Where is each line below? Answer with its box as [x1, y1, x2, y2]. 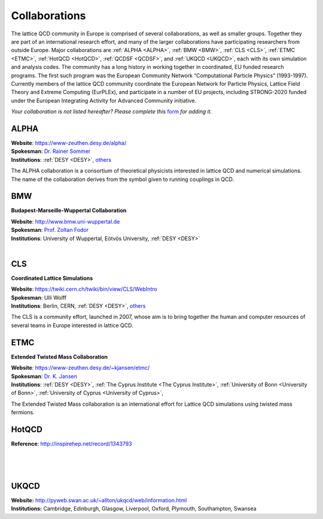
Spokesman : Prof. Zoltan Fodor [11, 227, 89, 234]
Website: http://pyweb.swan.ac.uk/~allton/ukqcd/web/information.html [11, 497, 187, 504]
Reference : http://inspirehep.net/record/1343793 [11, 440, 132, 448]
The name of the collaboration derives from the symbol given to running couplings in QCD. [11, 176, 234, 183]
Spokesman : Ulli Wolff [11, 294, 67, 301]
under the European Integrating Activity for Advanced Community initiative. [11, 96, 197, 104]
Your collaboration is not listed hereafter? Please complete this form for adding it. [11, 108, 212, 115]
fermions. [11, 409, 35, 416]
